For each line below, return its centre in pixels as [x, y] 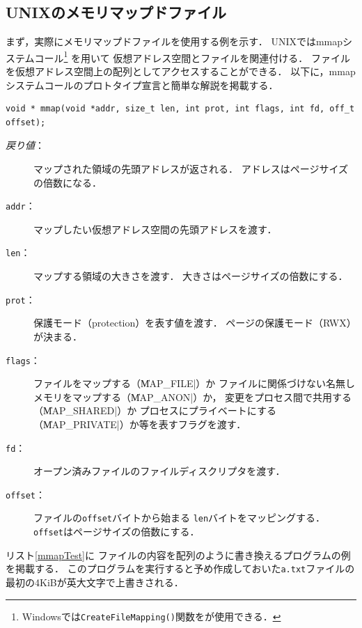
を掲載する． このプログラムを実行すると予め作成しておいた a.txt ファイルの [180, 568]
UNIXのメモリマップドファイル [116, 12]
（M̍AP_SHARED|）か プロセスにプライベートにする [155, 410]
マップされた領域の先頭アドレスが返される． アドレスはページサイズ [191, 169]
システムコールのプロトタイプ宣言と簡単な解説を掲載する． [142, 85]
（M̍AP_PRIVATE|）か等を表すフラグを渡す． [140, 424]
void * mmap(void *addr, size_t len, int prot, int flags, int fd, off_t [180, 109]
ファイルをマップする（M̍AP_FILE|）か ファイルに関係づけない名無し [195, 383]
